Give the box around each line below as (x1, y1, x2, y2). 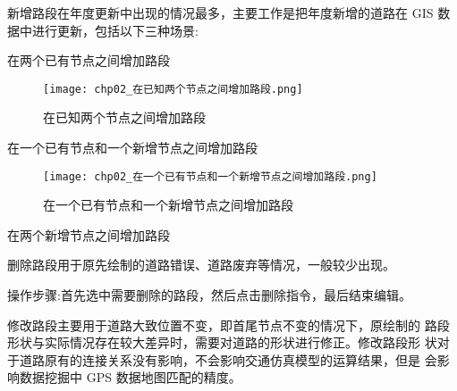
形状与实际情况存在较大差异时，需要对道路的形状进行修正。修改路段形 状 (7, 333, 437, 352)
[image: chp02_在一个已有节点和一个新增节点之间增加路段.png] (43, 170, 377, 183)
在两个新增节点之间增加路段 (7, 225, 170, 244)
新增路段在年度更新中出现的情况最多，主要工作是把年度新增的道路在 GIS (7, 4, 434, 21)
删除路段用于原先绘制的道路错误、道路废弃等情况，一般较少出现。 (7, 255, 395, 274)
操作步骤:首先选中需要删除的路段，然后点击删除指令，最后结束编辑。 (7, 286, 411, 304)
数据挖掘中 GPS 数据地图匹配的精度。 (19, 368, 241, 387)
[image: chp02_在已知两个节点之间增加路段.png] (43, 82, 303, 96)
